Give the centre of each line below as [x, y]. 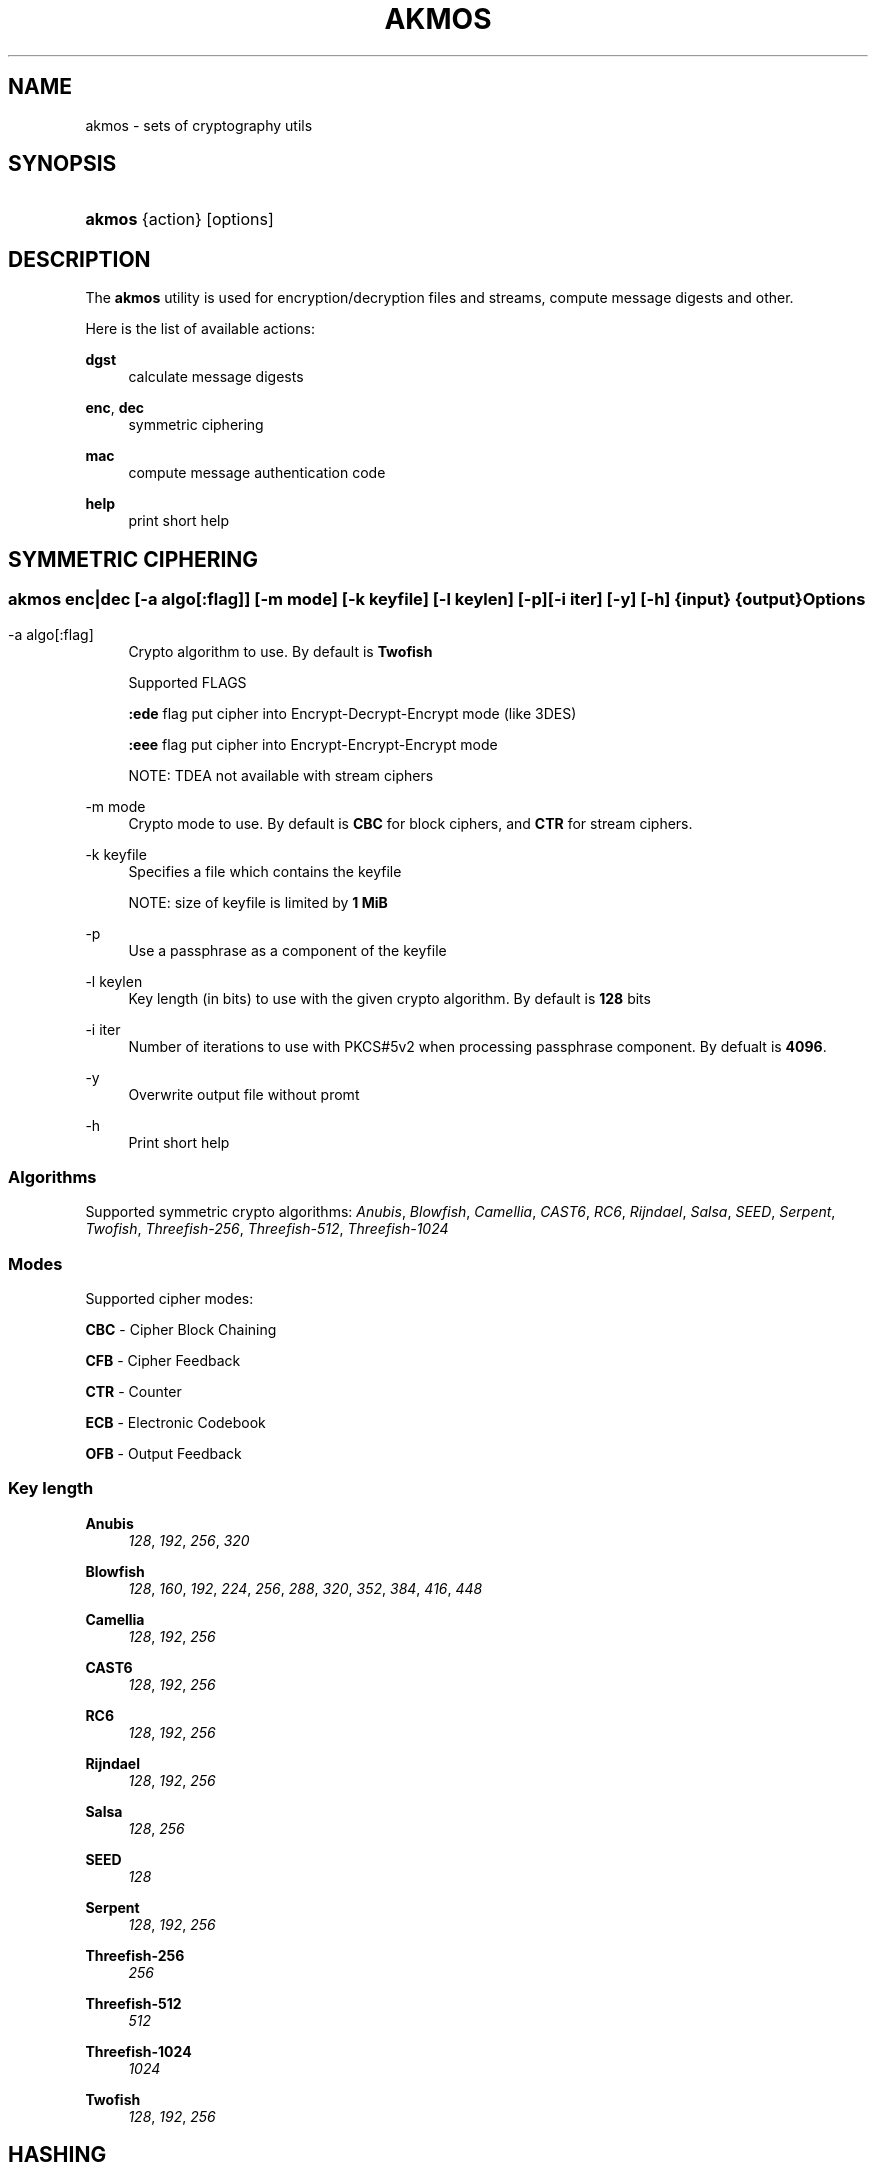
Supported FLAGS [187, 682]
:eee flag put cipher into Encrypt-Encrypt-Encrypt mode [313, 744]
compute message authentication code [257, 473]
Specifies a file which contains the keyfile [265, 871]
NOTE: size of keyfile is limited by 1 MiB [258, 902]
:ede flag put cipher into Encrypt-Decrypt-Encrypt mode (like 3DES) [352, 713]
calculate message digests [216, 377]
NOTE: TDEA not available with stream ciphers [281, 775]
